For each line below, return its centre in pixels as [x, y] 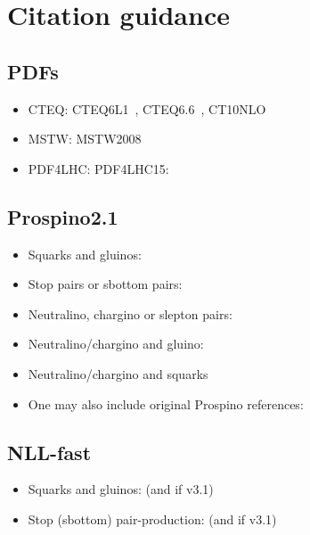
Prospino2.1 [63, 216]
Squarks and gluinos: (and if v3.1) [121, 489]
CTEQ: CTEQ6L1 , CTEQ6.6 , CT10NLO [147, 108]
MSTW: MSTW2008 [85, 139]
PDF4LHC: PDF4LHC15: [98, 168]
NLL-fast [49, 452]
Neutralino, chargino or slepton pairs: [130, 313]
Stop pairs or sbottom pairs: [105, 284]
